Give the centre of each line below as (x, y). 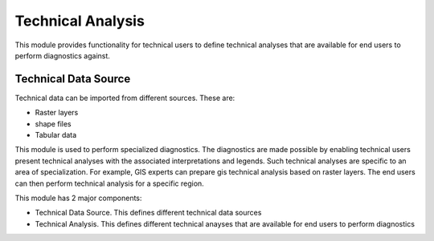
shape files (53, 123)
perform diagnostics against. (62, 55)
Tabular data (56, 135)
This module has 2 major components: (78, 198)
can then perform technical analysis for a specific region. (109, 183)
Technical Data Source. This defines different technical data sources (148, 213)
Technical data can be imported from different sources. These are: (125, 98)
